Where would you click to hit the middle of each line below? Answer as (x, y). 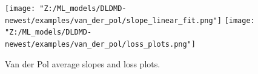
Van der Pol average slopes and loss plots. (83, 63)
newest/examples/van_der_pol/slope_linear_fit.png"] (113, 20)
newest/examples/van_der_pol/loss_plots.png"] (100, 44)
